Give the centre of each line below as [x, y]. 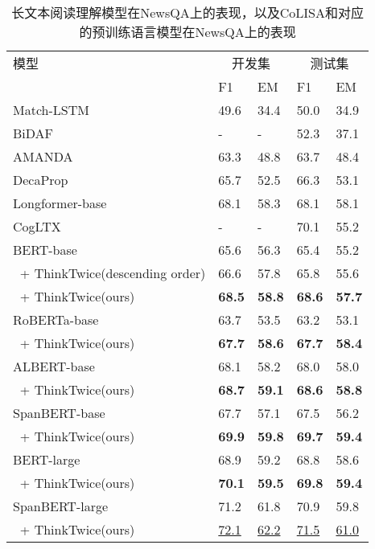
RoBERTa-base [56, 320]
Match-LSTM [51, 110]
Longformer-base [60, 203]
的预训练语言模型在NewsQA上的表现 [187, 32]
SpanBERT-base [59, 413]
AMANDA [43, 156]
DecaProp [41, 180]
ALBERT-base [54, 366]
